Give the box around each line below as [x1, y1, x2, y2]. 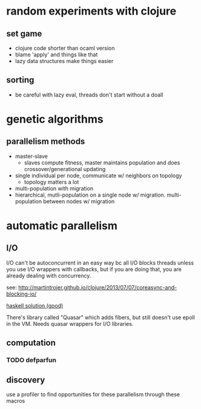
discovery [6, 374, 45, 385]
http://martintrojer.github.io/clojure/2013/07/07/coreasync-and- [18, 283, 177, 291]
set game [6, 29, 42, 39]
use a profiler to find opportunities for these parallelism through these [6, 390, 180, 398]
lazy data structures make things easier [15, 58, 114, 64]
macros [6, 397, 25, 404]
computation [6, 338, 56, 348]
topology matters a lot [24, 178, 79, 186]
